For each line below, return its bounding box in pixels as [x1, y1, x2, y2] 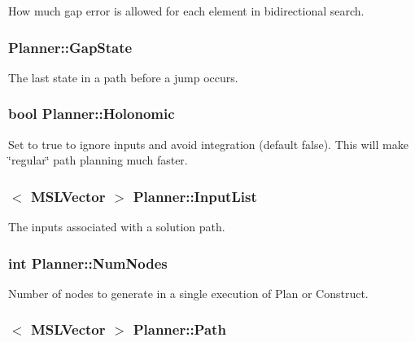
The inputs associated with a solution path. [8, 218, 225, 235]
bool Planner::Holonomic [8, 103, 175, 124]
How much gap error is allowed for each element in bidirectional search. [8, 2, 365, 19]
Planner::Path [133, 319, 226, 340]
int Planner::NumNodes [8, 252, 168, 273]
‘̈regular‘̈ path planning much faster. [8, 151, 188, 169]
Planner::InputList [133, 186, 257, 206]
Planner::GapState [8, 37, 133, 57]
